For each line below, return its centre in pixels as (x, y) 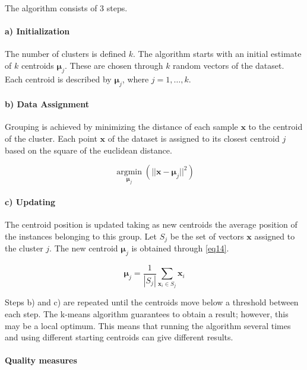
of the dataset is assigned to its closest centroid (194, 138)
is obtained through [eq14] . (180, 248)
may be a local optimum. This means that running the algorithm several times (148, 325)
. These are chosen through (114, 65)
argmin (129, 172)
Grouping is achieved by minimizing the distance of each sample (121, 127)
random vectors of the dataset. (229, 65)
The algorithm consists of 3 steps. (66, 8)
